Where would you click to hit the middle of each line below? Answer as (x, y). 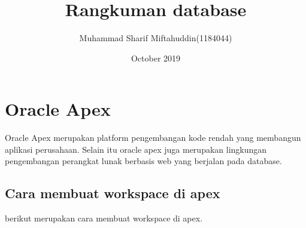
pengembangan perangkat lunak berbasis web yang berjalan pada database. (143, 161)
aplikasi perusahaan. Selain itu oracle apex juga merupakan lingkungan (136, 149)
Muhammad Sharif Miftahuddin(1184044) (156, 38)
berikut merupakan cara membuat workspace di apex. (104, 218)
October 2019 (156, 58)
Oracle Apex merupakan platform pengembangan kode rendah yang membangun (153, 138)
